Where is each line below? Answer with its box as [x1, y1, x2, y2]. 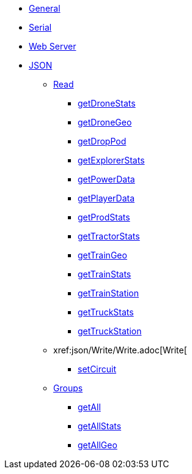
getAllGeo [78, 440, 117, 450]
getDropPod [78, 136, 127, 146]
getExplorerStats [78, 155, 145, 165]
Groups [53, 383, 83, 393]
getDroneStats [78, 98, 136, 108]
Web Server [29, 41, 76, 51]
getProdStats [78, 212, 130, 222]
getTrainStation [78, 288, 139, 298]
